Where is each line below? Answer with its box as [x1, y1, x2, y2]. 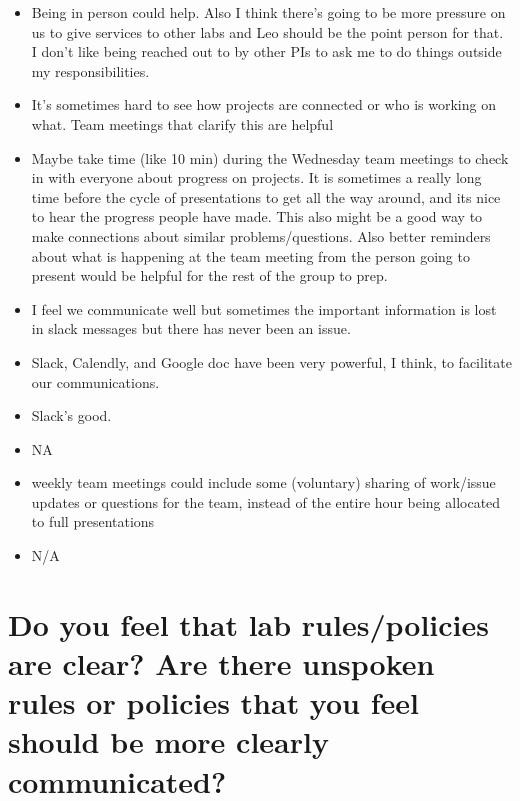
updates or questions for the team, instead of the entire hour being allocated [31, 491, 501, 512]
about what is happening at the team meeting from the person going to [31, 245, 470, 266]
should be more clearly [8, 721, 329, 762]
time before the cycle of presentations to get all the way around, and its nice [31, 186, 501, 207]
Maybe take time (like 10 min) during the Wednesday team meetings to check [31, 147, 509, 168]
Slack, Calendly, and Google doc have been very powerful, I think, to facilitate [31, 351, 512, 372]
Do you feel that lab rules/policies [8, 603, 489, 644]
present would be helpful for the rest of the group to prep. [31, 265, 388, 286]
